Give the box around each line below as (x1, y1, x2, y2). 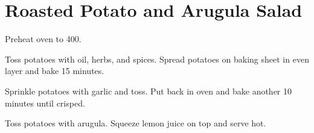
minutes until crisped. (5, 96, 85, 109)
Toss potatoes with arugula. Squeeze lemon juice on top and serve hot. (5, 117, 266, 129)
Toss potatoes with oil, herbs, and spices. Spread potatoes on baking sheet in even (5, 52, 309, 65)
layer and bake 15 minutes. (5, 64, 104, 77)
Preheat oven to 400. (5, 32, 82, 45)
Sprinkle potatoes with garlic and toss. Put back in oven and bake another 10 (5, 84, 292, 97)
